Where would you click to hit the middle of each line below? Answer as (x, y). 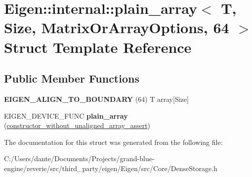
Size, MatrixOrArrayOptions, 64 (117, 27)
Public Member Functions (72, 78)
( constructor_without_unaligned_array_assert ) (77, 125)
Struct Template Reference (98, 47)
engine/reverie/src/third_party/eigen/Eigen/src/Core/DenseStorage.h (111, 168)
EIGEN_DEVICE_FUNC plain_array (66, 115)
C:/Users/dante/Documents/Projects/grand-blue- (79, 158)
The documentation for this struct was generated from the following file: (113, 142)
